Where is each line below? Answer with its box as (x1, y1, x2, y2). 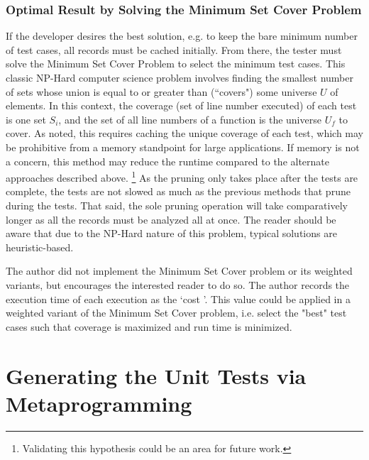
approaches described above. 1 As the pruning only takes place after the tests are (6, 168, 358, 185)
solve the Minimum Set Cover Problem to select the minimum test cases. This (6, 56, 346, 71)
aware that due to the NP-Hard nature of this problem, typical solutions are (6, 226, 337, 241)
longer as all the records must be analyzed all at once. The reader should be (6, 212, 336, 226)
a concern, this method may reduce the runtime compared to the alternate (6, 153, 330, 168)
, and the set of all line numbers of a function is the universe (58, 111, 321, 126)
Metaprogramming (6, 388, 192, 417)
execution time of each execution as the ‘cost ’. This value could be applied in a (6, 291, 351, 306)
